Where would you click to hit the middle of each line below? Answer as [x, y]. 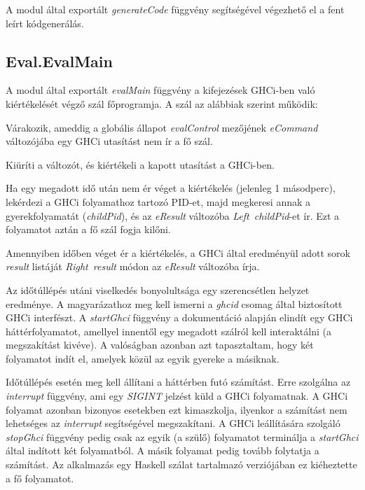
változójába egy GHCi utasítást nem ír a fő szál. [109, 141]
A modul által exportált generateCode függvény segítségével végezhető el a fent [175, 9]
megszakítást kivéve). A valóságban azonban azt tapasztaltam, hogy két [160, 345]
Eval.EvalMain [59, 61]
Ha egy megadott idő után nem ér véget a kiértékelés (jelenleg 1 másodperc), [171, 188]
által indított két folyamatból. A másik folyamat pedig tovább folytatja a [163, 450]
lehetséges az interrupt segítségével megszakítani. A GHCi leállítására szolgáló [173, 423]
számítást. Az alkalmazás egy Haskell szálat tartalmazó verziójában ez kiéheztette [181, 464]
